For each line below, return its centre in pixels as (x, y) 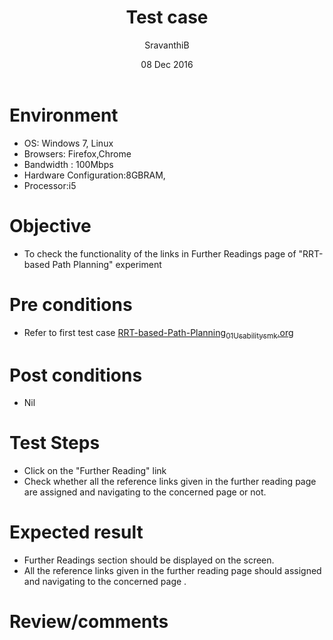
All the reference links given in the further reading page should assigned (172, 571)
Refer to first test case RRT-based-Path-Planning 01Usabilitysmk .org (158, 333)
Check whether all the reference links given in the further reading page (170, 482)
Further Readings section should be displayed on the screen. (149, 560)
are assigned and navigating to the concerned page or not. (145, 492)
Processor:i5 (50, 185)
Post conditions (76, 375)
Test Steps (55, 443)
